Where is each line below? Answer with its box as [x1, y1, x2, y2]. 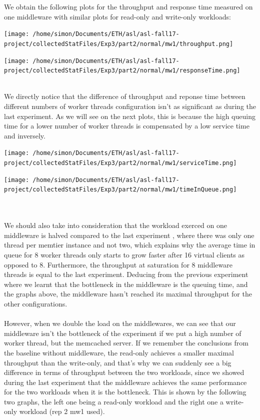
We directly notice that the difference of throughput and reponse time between [4, 91, 245, 101]
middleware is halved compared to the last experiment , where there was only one [4, 229, 254, 240]
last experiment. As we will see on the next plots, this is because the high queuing [4, 110, 255, 121]
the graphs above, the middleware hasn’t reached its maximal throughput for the [4, 288, 252, 299]
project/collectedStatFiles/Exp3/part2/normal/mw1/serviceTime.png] [4, 159, 237, 167]
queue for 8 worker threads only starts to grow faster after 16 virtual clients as [4, 249, 245, 259]
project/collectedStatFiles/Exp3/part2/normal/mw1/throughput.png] [4, 40, 233, 47]
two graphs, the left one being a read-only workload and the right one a [4, 396, 223, 406]
